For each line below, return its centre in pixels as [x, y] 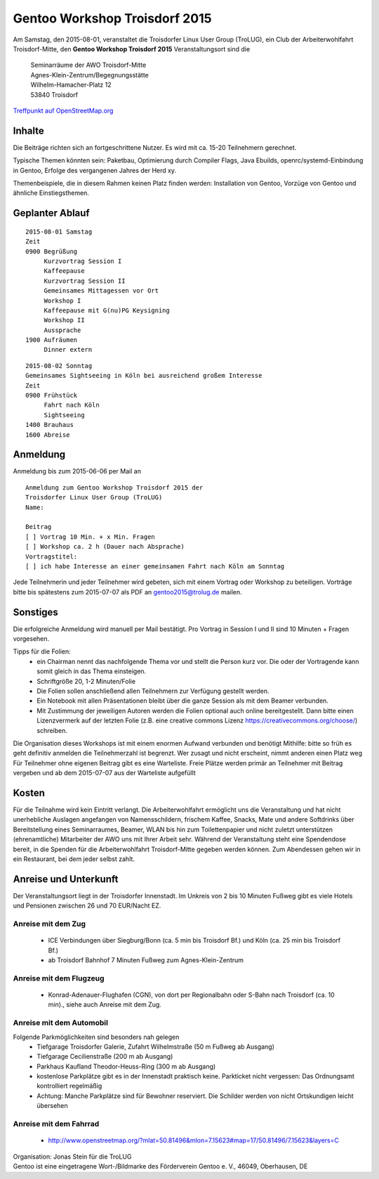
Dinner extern [68, 350]
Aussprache [62, 330]
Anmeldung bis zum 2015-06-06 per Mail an [77, 471]
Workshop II [64, 320]
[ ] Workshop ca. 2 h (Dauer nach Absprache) [105, 547]
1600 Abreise [48, 435]
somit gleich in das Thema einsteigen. [92, 671]
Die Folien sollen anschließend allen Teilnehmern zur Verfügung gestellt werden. [153, 691]
